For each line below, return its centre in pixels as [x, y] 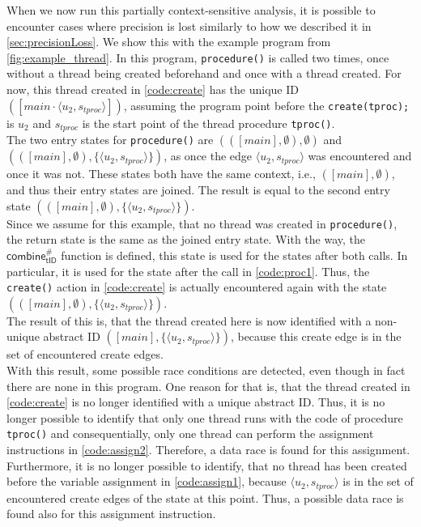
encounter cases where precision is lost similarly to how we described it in [189, 25]
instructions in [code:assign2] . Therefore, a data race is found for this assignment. [208, 449]
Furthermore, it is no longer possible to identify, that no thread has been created [207, 465]
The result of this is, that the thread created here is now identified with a [189, 320]
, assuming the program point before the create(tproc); [266, 105]
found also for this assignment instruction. [111, 514]
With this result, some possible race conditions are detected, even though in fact [206, 370]
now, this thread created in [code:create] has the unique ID [153, 89]
